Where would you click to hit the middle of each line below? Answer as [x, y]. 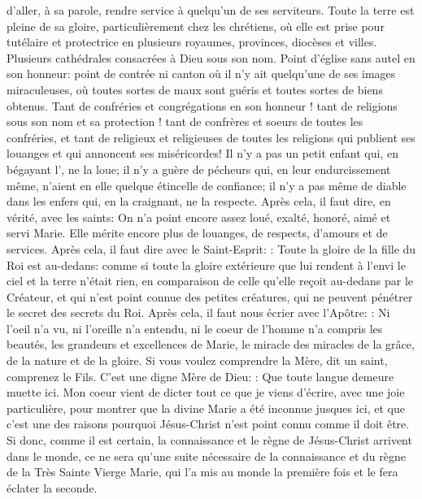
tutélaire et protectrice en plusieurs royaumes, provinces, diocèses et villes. [192, 42]
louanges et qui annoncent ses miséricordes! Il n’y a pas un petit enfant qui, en [202, 153]
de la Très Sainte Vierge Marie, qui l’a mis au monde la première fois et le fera [202, 472]
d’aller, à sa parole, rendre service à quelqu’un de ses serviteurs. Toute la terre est [211, 10]
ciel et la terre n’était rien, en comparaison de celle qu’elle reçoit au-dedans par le [210, 281]
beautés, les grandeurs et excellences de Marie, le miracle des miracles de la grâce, [211, 344]
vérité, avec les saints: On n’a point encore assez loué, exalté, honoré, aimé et [199, 217]
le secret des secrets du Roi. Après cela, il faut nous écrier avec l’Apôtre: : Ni [198, 312]
